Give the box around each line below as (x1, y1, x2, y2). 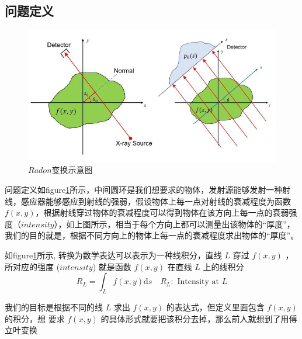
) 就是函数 (92, 260, 131, 272)
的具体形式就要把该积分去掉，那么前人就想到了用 (100, 312, 289, 324)
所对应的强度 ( (5, 260, 60, 272)
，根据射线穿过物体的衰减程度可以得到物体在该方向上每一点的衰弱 (35, 206, 289, 219)
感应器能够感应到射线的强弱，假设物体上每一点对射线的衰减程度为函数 (20, 195, 291, 207)
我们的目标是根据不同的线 (5, 300, 103, 313)
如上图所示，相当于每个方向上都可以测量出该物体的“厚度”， (66, 217, 295, 230)
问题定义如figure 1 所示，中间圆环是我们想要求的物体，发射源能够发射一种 (5, 184, 283, 196)
